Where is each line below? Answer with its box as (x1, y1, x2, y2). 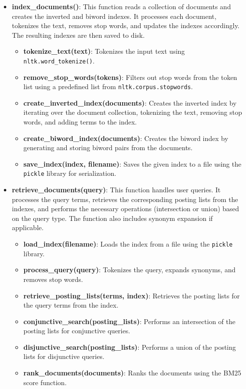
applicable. (12, 222, 44, 233)
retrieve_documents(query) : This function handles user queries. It (12, 185, 221, 195)
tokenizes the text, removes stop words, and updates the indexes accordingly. (12, 20, 240, 31)
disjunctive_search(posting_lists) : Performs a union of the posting (23, 342, 236, 352)
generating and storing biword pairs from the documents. (23, 142, 193, 153)
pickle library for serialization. (23, 168, 116, 178)
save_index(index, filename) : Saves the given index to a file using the (23, 158, 242, 169)
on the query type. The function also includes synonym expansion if (12, 213, 213, 223)
